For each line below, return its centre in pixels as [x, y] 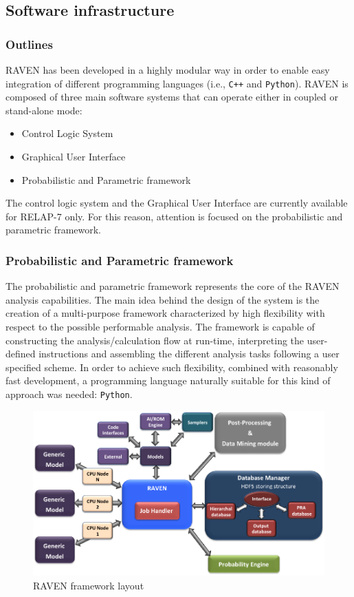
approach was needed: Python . [69, 394]
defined [21, 354]
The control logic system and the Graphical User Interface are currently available [177, 203]
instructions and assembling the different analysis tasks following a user [189, 354]
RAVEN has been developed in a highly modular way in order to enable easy [168, 70]
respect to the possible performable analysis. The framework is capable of [160, 326]
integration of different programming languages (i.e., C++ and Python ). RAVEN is [177, 83]
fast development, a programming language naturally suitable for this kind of [168, 380]
